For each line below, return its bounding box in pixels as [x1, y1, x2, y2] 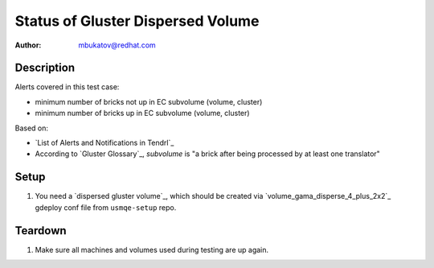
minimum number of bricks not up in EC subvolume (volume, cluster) [35, 97, 263, 106]
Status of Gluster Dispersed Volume [14, 12, 260, 30]
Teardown [14, 224, 68, 237]
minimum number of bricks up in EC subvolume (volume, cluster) [35, 109, 250, 118]
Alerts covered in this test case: [14, 82, 120, 92]
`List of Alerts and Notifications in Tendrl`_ [35, 138, 174, 148]
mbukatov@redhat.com [78, 40, 156, 50]
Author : [14, 40, 42, 50]
